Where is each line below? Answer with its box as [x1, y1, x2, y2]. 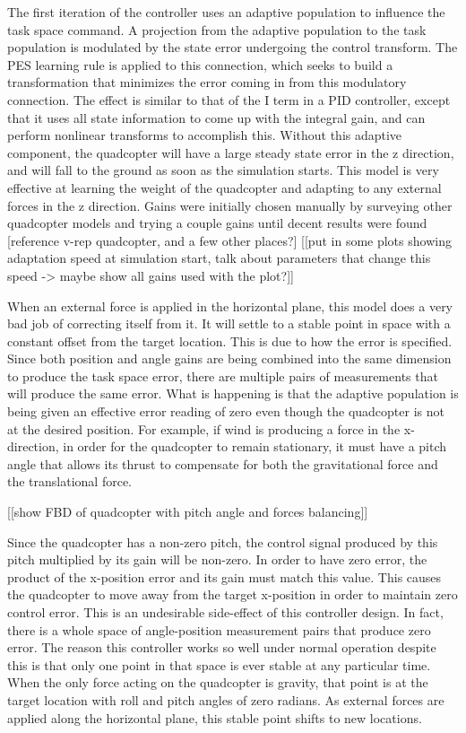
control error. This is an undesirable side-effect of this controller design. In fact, [7, 603, 444, 621]
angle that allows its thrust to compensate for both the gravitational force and [7, 454, 438, 473]
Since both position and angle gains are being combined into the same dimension [7, 349, 452, 368]
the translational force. [7, 472, 133, 491]
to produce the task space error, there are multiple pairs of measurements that [7, 366, 438, 385]
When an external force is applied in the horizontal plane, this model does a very [7, 296, 453, 315]
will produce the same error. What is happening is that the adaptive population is [7, 384, 459, 403]
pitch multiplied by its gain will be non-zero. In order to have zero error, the [7, 550, 427, 569]
